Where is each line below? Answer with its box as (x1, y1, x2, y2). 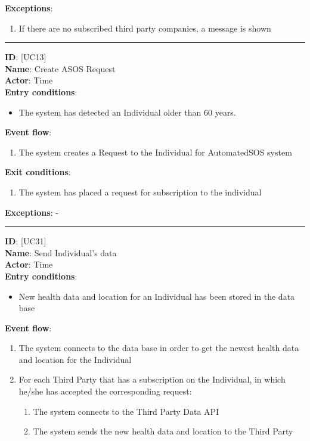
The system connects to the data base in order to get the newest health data (18, 341, 299, 354)
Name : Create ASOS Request (5, 62, 116, 74)
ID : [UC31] (5, 235, 46, 247)
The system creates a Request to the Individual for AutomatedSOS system (18, 145, 292, 158)
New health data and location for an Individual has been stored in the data (18, 290, 295, 302)
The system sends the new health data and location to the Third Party (33, 425, 293, 437)
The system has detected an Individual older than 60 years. (18, 105, 236, 118)
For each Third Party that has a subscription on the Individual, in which (18, 373, 286, 386)
